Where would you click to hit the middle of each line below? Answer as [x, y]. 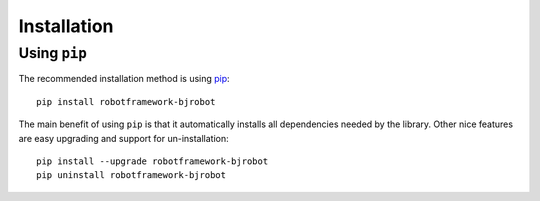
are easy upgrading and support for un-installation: [123, 138]
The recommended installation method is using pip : [124, 79]
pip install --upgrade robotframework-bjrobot [152, 161]
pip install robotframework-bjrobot [126, 101]
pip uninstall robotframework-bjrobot [131, 175]
